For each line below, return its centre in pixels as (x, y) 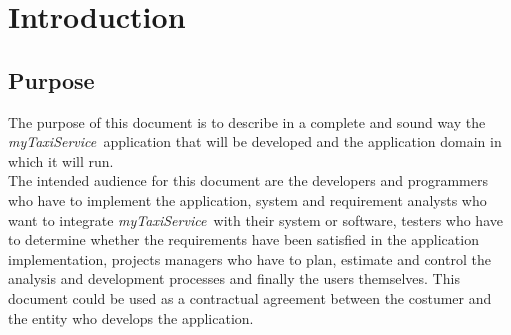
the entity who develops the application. (131, 317)
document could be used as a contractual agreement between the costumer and (250, 297)
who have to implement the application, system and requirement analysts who (247, 199)
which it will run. (61, 160)
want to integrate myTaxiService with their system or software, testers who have (255, 219)
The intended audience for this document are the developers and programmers (248, 180)
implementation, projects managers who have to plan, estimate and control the (249, 258)
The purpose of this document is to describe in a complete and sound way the (247, 121)
